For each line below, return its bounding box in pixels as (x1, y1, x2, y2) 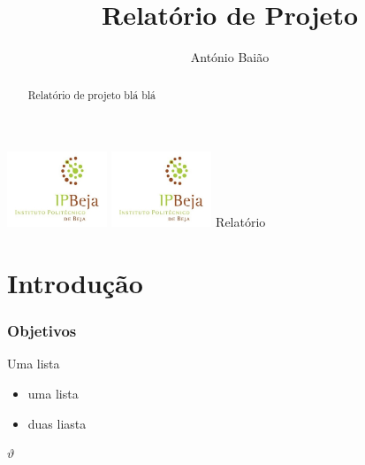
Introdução (7, 264, 143, 300)
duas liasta (27, 414, 87, 432)
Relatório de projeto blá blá (27, 87, 156, 102)
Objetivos (7, 320, 77, 342)
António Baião (190, 48, 270, 66)
